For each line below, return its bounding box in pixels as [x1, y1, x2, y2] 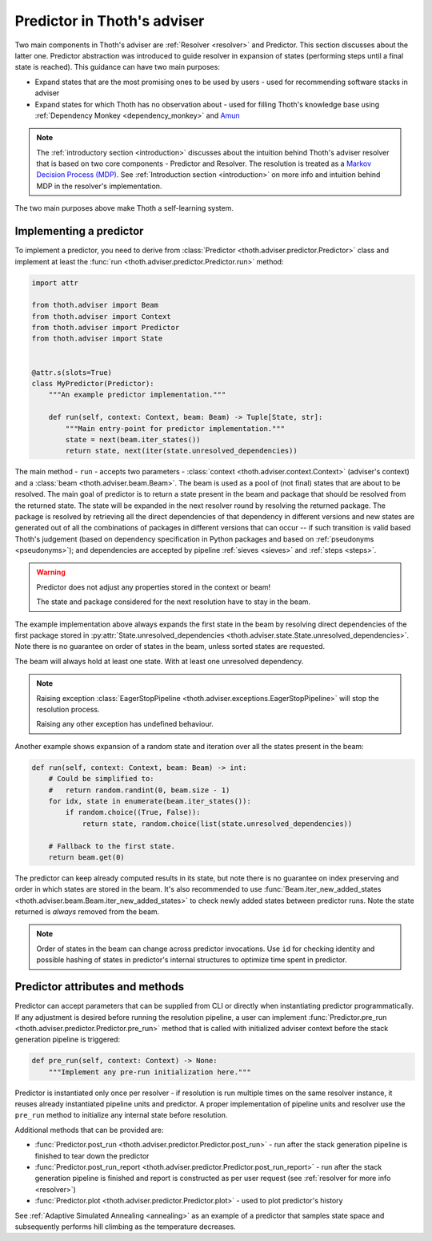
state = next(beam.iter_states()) [65, 435, 201, 444]
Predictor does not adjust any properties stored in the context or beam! [36, 582, 271, 592]
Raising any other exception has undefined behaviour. [36, 719, 214, 729]
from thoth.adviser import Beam [31, 300, 159, 310]
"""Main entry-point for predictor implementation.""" [65, 424, 286, 433]
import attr [31, 278, 79, 288]
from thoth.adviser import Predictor [31, 323, 180, 332]
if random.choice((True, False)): [65, 808, 201, 817]
